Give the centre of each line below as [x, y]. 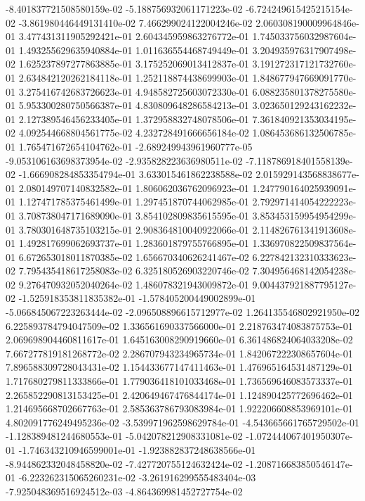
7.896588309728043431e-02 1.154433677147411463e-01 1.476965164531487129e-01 [179, 367]
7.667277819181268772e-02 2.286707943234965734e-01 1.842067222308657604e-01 [179, 353]
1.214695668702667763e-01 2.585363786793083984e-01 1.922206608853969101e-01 [179, 408]
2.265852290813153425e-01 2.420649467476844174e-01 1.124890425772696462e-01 [179, 394]
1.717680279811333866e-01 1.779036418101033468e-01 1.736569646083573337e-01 [179, 381]
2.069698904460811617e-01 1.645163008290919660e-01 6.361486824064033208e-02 [179, 340]
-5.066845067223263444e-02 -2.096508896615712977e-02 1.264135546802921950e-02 [182, 312]
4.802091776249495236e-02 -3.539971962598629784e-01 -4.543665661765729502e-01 [182, 422]
